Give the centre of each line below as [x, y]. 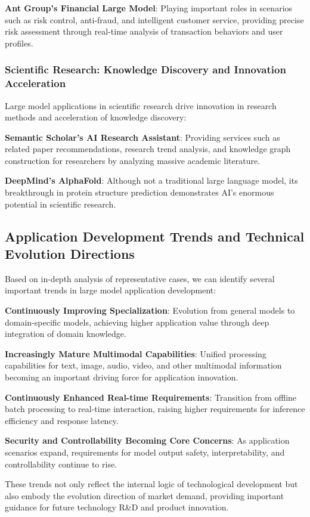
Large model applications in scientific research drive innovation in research [141, 105]
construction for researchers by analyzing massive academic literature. [133, 160]
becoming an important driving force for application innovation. [122, 377]
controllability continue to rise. [61, 464]
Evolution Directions [70, 254]
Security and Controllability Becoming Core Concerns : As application [147, 440]
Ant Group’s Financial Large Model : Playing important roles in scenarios [149, 8]
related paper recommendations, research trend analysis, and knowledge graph [148, 149]
